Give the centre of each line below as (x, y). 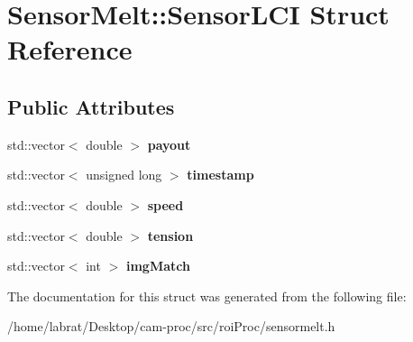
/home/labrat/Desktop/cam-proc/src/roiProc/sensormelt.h (171, 326)
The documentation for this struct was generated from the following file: (207, 296)
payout (169, 144)
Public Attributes (91, 106)
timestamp (220, 175)
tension (170, 235)
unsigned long (124, 175)
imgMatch (158, 266)
